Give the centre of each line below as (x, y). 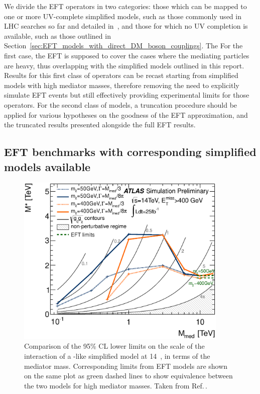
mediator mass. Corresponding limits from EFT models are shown (126, 366)
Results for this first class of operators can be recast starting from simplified (121, 75)
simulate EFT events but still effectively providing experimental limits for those (127, 95)
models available (47, 166)
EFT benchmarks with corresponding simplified (130, 152)
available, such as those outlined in (57, 35)
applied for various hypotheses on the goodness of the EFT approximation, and (126, 114)
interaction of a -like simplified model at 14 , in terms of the (117, 356)
